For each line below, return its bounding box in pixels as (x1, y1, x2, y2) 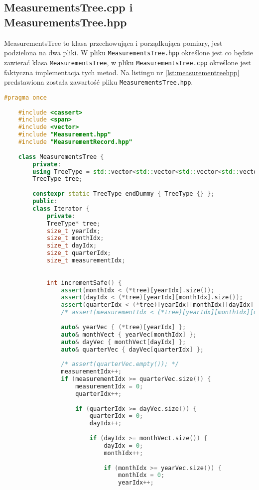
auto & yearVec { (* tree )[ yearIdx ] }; (61, 323, 186, 331)
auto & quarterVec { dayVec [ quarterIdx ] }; (61, 346, 204, 353)
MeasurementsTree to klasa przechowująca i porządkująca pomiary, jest (4, 37, 223, 48)
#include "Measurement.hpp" (18, 131, 111, 138)
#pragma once (4, 94, 47, 101)
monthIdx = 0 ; (118, 472, 165, 479)
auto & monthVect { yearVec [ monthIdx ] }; (61, 331, 197, 338)
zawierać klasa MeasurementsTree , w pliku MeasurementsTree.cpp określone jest (4, 57, 251, 67)
